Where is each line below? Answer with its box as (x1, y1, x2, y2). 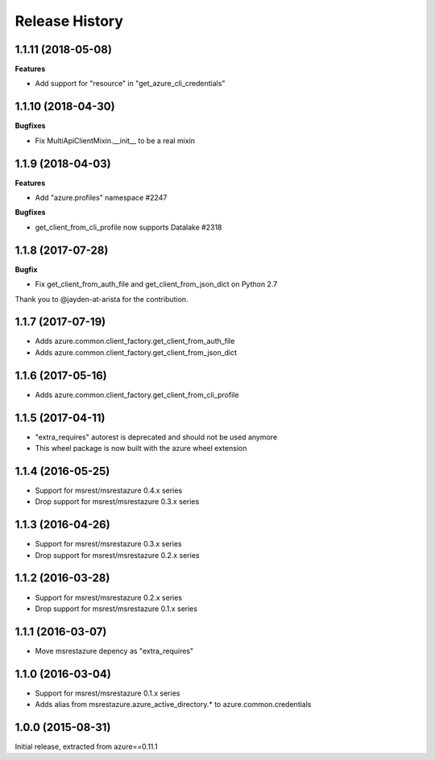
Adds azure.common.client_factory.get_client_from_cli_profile (35, 390, 239, 399)
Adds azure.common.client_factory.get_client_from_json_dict (35, 347, 238, 357)
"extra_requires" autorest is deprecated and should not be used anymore (35, 432, 278, 442)
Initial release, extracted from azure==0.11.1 (14, 741, 159, 752)
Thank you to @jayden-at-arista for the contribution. (14, 294, 188, 304)
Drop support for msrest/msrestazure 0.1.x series (35, 604, 197, 613)
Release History (14, 12, 124, 30)
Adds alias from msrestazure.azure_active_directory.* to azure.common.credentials (35, 700, 312, 709)
